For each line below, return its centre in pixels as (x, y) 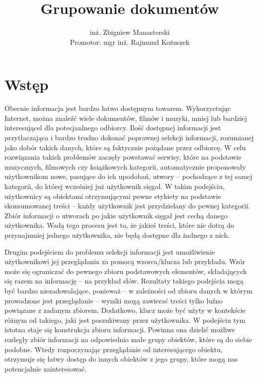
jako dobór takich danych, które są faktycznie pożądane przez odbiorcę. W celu (125, 147)
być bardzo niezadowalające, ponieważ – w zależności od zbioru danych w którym (128, 290)
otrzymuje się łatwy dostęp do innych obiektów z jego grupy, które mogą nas (121, 359)
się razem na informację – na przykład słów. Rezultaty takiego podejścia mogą (124, 281)
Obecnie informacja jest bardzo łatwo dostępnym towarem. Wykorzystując (118, 108)
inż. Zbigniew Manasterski (130, 32)
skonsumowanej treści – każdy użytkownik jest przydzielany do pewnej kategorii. (127, 206)
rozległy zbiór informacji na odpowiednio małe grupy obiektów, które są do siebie (128, 339)
